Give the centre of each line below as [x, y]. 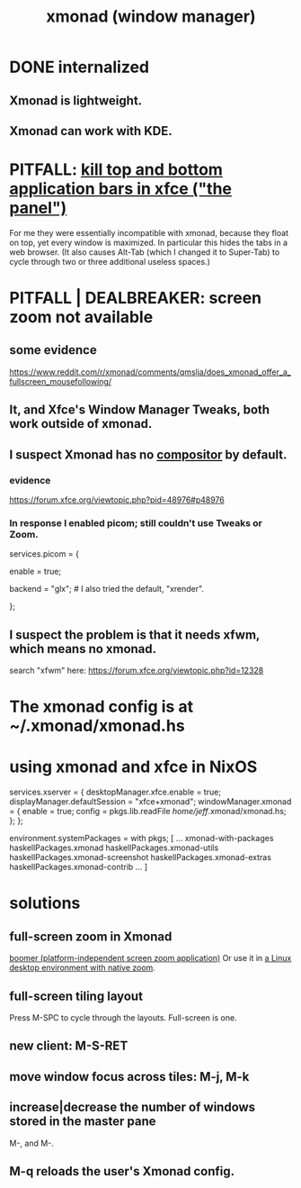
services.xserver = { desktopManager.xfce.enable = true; [115, 792]
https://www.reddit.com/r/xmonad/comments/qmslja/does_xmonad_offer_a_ [150, 372]
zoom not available [81, 317]
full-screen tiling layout [76, 996]
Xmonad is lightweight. [76, 100]
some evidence [53, 350]
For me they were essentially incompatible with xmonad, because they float [149, 232]
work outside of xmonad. [81, 424]
